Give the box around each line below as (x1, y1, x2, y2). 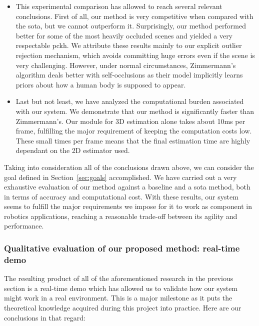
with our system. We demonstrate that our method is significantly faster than (15, 105, 254, 116)
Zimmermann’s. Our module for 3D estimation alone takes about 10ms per (15, 115, 245, 126)
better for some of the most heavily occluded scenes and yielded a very (15, 30, 233, 40)
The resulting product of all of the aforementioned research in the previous (4, 273, 233, 283)
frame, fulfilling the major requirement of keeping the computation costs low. (15, 125, 252, 136)
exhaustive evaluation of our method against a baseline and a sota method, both (4, 181, 250, 192)
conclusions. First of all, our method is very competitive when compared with (15, 10, 253, 21)
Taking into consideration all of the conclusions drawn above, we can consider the (4, 161, 254, 172)
